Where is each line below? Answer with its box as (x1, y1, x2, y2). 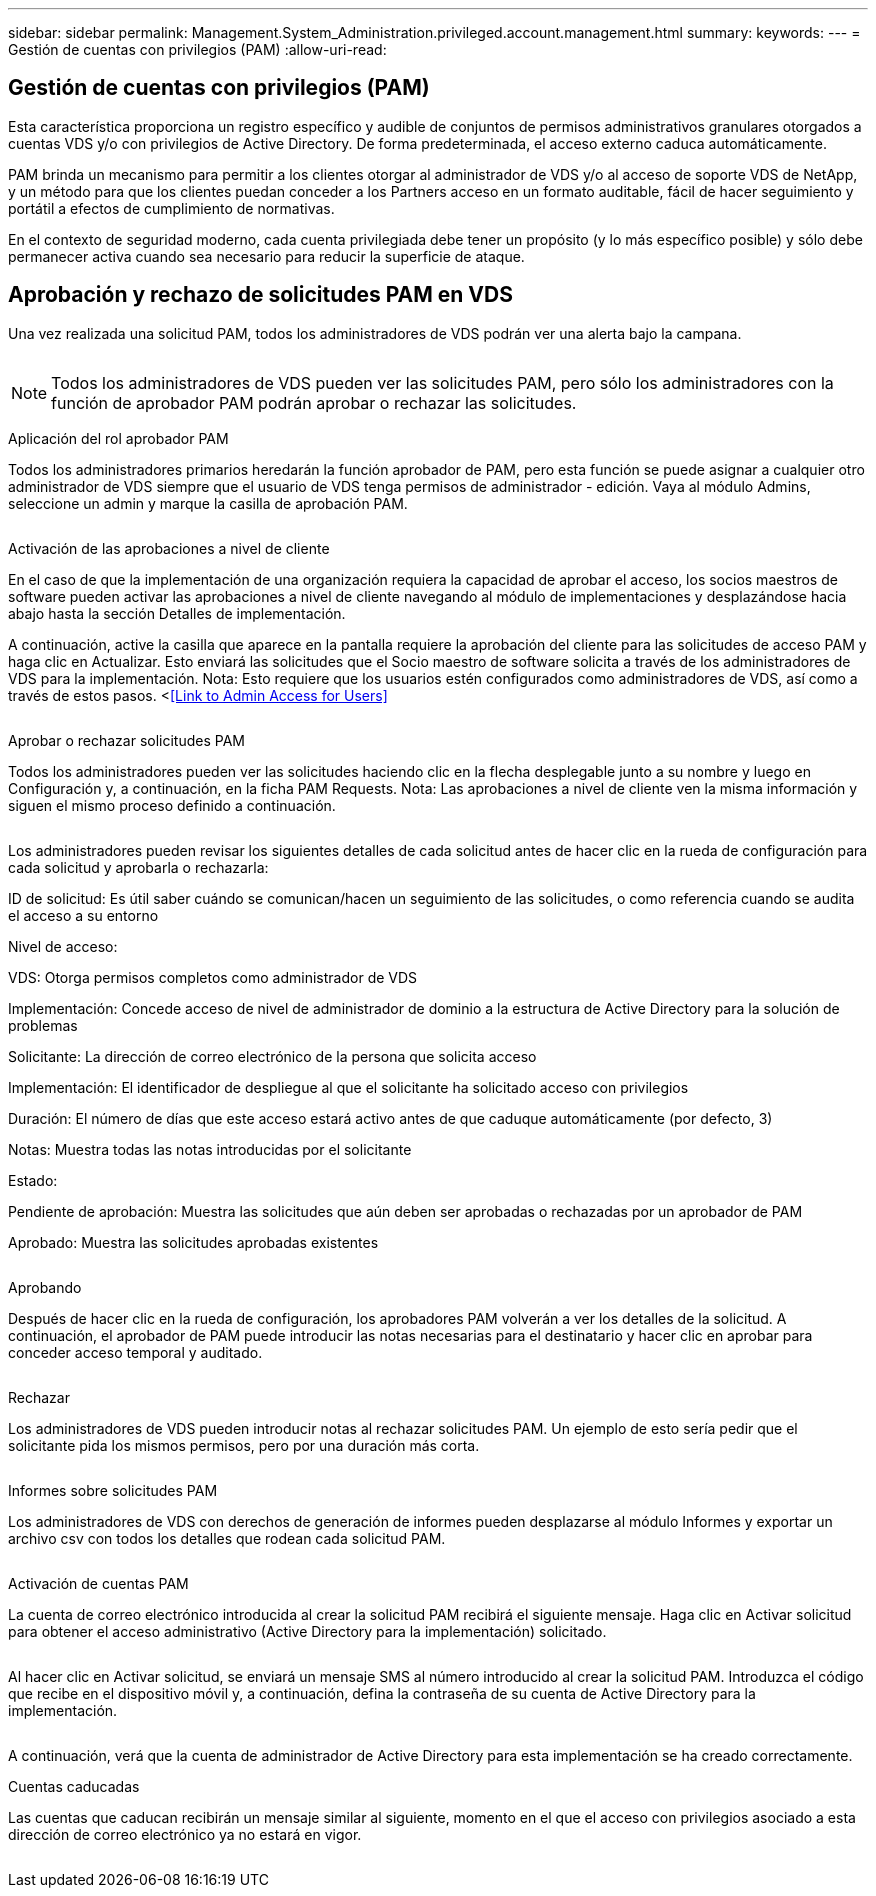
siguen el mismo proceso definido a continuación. (8, 796, 336, 814)
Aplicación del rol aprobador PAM (8, 429, 229, 447)
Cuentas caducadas (8, 1777, 140, 1795)
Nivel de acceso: (8, 937, 118, 955)
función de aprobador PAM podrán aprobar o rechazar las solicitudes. (51, 392, 577, 413)
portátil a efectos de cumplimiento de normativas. (8, 199, 335, 217)
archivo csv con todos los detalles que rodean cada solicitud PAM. (8, 1529, 446, 1547)
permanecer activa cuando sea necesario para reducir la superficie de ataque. (8, 247, 525, 265)
